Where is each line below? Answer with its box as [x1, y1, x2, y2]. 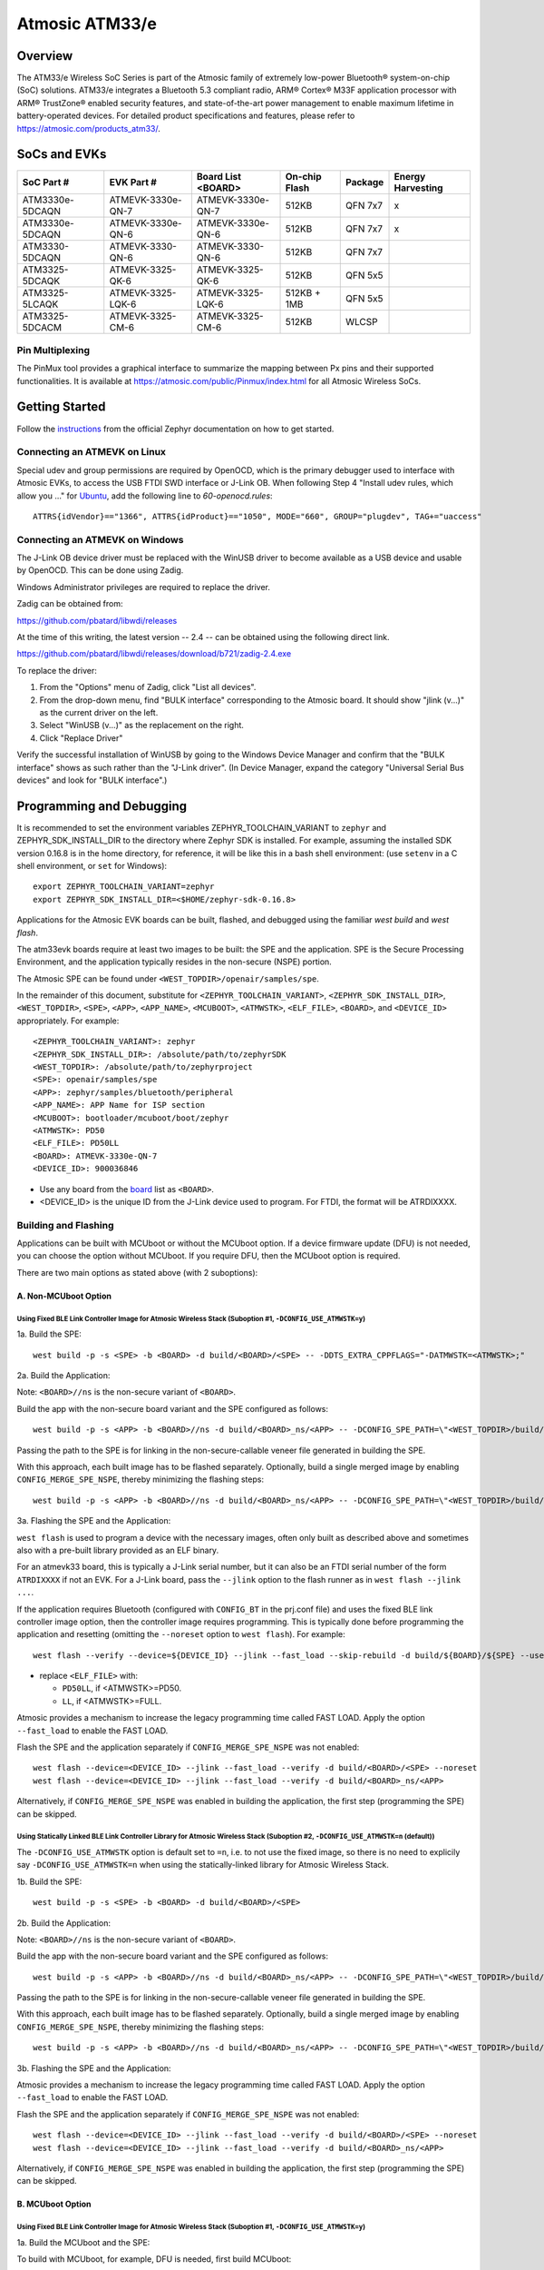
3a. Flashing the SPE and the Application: [16, 1515, 171, 1526]
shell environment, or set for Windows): [16, 860, 168, 871]
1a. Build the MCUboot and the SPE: [16, 2236, 151, 2247]
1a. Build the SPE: [16, 1328, 82, 1339]
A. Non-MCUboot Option [16, 1290, 112, 1301]
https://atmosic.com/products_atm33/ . [16, 123, 160, 133]
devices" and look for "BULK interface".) [16, 775, 168, 785]
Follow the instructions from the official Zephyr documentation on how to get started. [16, 423, 335, 434]
